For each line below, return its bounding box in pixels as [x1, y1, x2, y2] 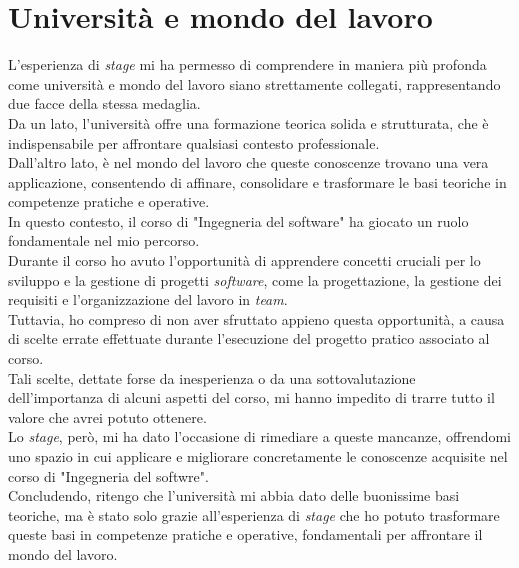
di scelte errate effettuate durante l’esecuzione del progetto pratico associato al [8, 328, 490, 349]
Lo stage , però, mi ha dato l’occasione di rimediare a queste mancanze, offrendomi [8, 426, 512, 447]
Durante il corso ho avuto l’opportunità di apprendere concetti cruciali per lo [8, 250, 481, 271]
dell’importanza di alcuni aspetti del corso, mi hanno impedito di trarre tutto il [8, 387, 495, 408]
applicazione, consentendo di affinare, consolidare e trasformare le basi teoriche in [8, 171, 507, 192]
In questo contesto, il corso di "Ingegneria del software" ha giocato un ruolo [8, 210, 469, 231]
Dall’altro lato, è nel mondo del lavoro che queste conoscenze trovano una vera [8, 152, 489, 173]
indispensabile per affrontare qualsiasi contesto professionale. [8, 132, 380, 153]
